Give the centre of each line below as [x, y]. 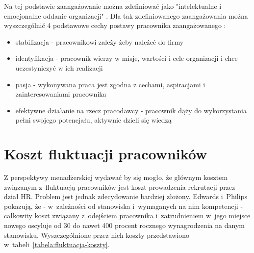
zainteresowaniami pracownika [61, 94]
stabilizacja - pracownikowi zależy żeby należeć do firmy [100, 41]
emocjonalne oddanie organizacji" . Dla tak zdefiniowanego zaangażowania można [126, 15]
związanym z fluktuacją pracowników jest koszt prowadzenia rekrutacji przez [120, 187]
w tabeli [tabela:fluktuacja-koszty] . [57, 244]
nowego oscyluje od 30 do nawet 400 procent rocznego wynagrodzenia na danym [124, 225]
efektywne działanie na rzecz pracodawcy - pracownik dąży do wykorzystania [131, 110]
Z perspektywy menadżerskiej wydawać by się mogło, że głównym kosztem [116, 177]
